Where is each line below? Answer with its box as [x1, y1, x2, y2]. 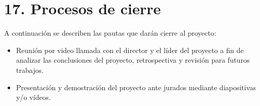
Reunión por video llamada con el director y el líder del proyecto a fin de [16, 44, 244, 55]
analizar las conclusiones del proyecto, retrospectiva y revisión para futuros [16, 55, 250, 65]
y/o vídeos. [16, 92, 51, 102]
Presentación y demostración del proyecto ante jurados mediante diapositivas [16, 82, 256, 92]
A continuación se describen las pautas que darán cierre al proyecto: [4, 28, 216, 38]
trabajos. [16, 64, 44, 75]
